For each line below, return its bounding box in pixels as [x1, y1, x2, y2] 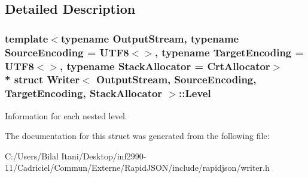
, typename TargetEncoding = [154, 44, 304, 59]
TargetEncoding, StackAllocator [5, 86, 163, 101]
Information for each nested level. [5, 109, 127, 122]
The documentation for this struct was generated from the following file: [5, 129, 270, 142]
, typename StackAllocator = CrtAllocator [60, 58, 270, 73]
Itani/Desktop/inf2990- [61, 149, 147, 162]
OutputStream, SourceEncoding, [96, 72, 257, 87]
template [5, 31, 48, 46]
